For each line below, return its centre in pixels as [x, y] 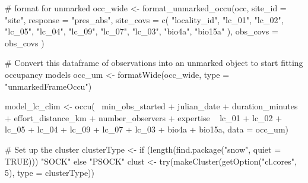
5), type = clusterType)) [50, 173]
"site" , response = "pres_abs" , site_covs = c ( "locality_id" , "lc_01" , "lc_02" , [144, 19]
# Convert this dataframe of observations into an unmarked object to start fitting [154, 63]
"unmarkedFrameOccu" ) [48, 86]
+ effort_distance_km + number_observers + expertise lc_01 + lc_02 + [144, 117]
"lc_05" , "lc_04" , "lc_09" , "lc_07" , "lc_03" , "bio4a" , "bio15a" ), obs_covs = [142, 31]
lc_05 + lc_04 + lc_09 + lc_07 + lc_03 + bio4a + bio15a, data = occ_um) [147, 129]
